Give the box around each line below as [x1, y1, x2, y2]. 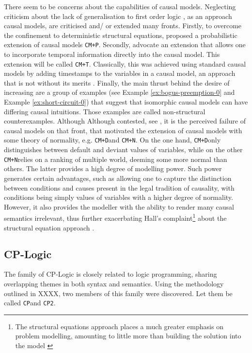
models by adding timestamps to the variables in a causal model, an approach [4, 68, 236, 78]
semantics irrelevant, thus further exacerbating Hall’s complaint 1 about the [4, 212, 227, 223]
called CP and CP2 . [4, 298, 56, 308]
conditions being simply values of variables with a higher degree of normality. [4, 192, 233, 202]
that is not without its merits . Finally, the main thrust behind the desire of [4, 77, 230, 88]
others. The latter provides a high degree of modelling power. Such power [4, 163, 222, 174]
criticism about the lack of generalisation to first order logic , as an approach [4, 11, 232, 21]
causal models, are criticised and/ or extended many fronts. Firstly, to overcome [4, 20, 242, 31]
